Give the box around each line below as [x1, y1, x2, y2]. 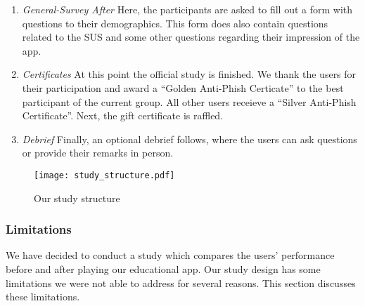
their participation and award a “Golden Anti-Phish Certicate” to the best [22, 80, 344, 95]
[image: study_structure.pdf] [34, 170, 175, 180]
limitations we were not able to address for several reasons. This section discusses [6, 275, 356, 290]
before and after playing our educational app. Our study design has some [6, 262, 321, 276]
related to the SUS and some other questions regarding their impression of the [22, 29, 360, 44]
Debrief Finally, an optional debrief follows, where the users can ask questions [22, 131, 357, 146]
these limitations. [6, 289, 80, 304]
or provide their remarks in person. [22, 145, 174, 160]
